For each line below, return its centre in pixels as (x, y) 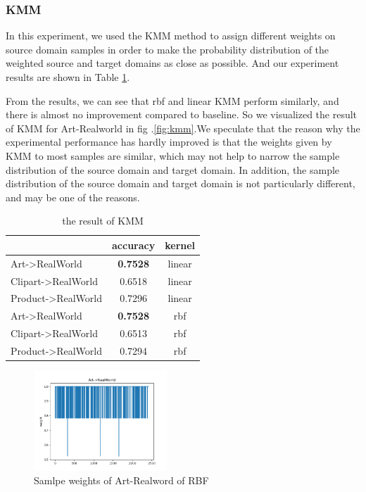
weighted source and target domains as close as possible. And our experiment (172, 63)
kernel (180, 245)
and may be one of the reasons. (73, 197)
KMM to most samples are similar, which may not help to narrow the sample (173, 155)
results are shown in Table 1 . (68, 77)
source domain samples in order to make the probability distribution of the (168, 49)
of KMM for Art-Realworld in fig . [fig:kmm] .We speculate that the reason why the (183, 128)
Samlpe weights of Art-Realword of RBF (121, 480)
